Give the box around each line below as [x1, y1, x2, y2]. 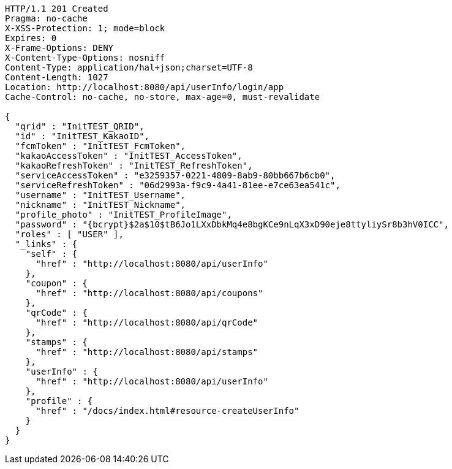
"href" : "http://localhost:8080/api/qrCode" [36, 318, 258, 327]
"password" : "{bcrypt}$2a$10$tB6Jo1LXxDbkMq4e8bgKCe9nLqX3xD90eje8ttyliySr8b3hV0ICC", [15, 219, 449, 229]
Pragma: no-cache [5, 13, 88, 23]
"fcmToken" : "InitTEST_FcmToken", [15, 141, 186, 151]
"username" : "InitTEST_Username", [15, 190, 186, 200]
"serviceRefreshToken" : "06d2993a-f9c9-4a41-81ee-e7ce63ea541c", [15, 180, 341, 190]
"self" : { [25, 249, 78, 259]
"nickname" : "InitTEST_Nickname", [15, 200, 186, 210]
